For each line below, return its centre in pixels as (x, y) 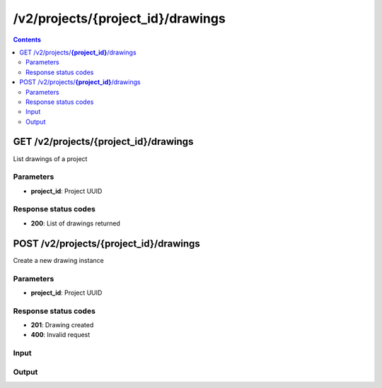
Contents (27, 40)
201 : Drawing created (62, 325)
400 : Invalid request (60, 335)
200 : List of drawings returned (75, 223)
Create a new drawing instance (58, 260)
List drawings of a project (50, 158)
